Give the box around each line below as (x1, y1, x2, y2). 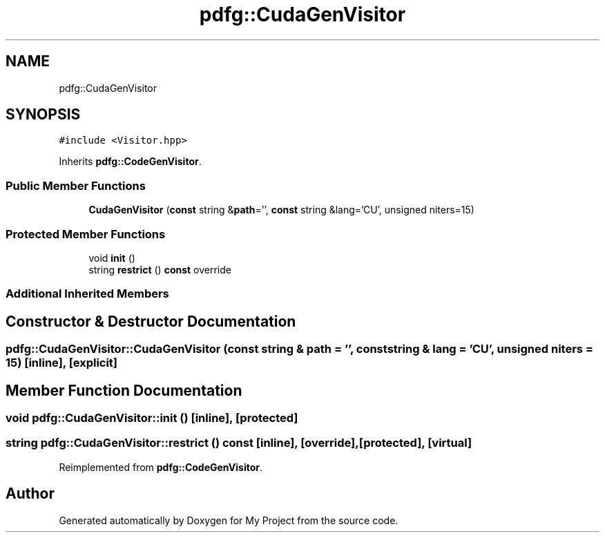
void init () (88, 251, 135, 264)
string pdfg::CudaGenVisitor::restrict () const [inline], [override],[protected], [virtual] (6, 436, 472, 450)
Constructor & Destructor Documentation (6, 312, 296, 330)
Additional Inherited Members (6, 287, 169, 301)
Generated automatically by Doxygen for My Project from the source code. (59, 514, 398, 526)
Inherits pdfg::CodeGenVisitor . (59, 155, 202, 168)
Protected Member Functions (6, 227, 166, 241)
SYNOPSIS (6, 106, 81, 124)
